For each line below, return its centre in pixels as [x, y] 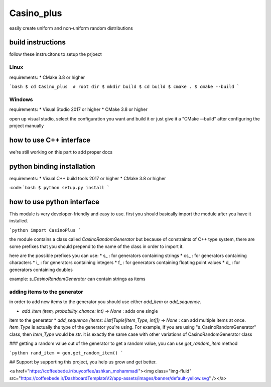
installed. [19, 221]
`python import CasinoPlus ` [45, 230]
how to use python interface [54, 202]
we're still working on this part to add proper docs [61, 152]
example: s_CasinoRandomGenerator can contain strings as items [77, 279]
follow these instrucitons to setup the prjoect [56, 54]
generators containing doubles [41, 270]
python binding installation [52, 166]
